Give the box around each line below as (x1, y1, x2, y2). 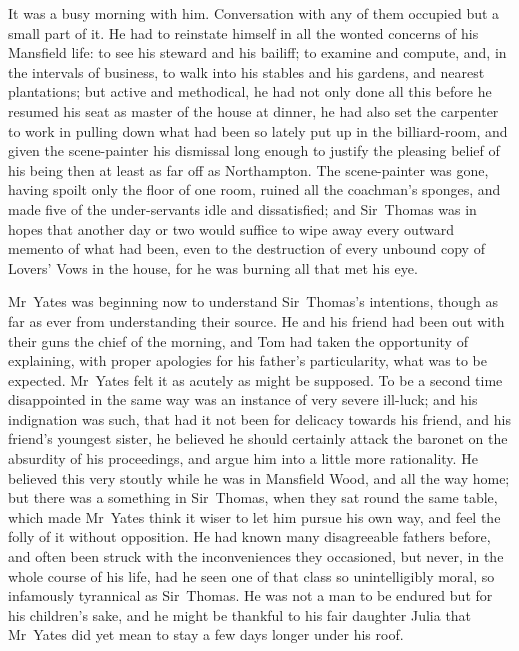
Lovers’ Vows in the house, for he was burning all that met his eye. (8, 257, 418, 278)
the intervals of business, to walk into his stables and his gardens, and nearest (8, 61, 485, 82)
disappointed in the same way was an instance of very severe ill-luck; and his (8, 389, 478, 410)
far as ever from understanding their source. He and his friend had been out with (8, 310, 505, 331)
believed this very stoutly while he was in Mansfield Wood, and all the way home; (8, 467, 510, 488)
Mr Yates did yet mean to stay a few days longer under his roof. (8, 624, 404, 645)
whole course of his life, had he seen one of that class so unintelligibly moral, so (8, 565, 495, 586)
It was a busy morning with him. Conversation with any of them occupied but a (8, 3, 500, 23)
